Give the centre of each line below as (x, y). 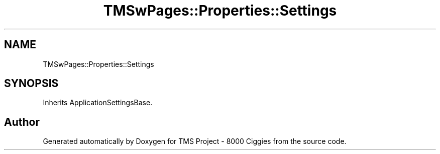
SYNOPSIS (31, 84)
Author (22, 122)
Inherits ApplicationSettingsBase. (98, 103)
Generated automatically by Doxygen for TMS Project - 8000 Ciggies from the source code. (195, 141)
